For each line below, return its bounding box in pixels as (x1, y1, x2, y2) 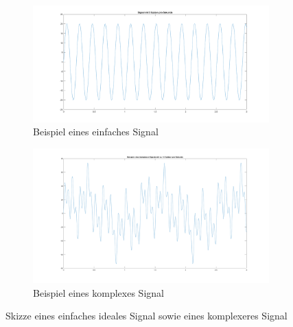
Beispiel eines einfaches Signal (33, 124, 159, 139)
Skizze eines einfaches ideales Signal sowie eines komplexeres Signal (5, 308, 288, 323)
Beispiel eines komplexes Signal (33, 285, 164, 300)
